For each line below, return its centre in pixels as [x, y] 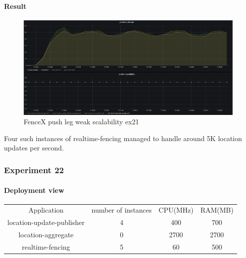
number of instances [122, 210]
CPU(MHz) [176, 210]
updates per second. [34, 148]
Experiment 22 [34, 169]
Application [46, 210]
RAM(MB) [217, 210]
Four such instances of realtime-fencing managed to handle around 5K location [123, 138]
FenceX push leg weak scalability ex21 [81, 122]
